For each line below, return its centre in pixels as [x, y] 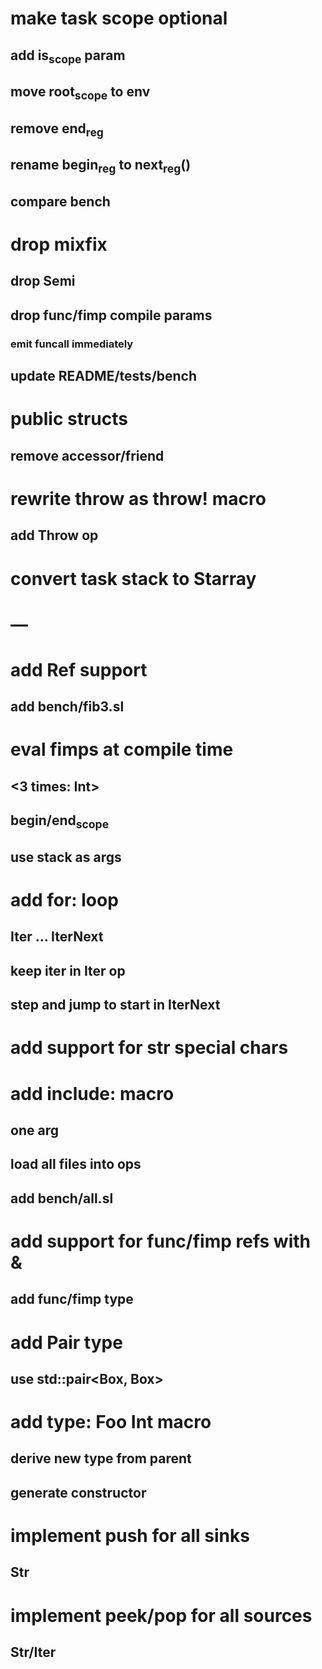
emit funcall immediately [72, 344]
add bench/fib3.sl [67, 707]
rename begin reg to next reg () [101, 166]
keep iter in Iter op [68, 970]
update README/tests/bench [104, 376]
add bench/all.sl [62, 1198]
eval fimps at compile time [122, 749]
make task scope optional [119, 18]
